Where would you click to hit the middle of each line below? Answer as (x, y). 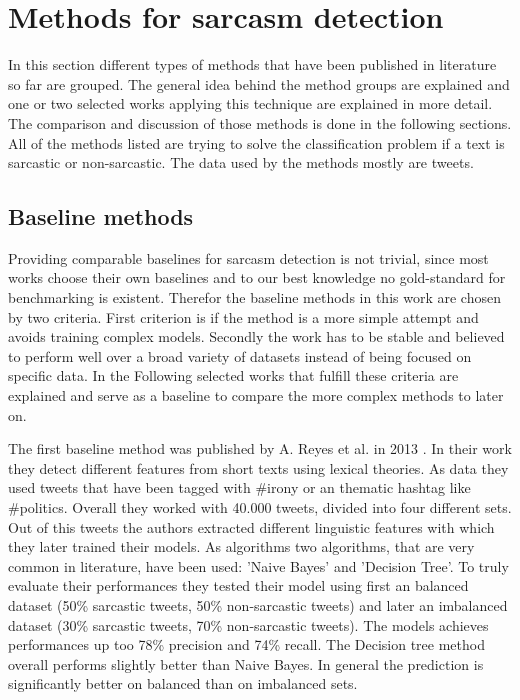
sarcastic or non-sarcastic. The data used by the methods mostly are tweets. (241, 162)
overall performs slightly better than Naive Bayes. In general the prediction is (246, 663)
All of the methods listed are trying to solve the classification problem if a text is (256, 142)
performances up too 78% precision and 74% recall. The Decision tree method (246, 644)
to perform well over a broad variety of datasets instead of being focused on (240, 355)
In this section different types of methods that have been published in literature (252, 64)
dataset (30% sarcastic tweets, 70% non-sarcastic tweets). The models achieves (248, 624)
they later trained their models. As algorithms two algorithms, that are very (241, 546)
